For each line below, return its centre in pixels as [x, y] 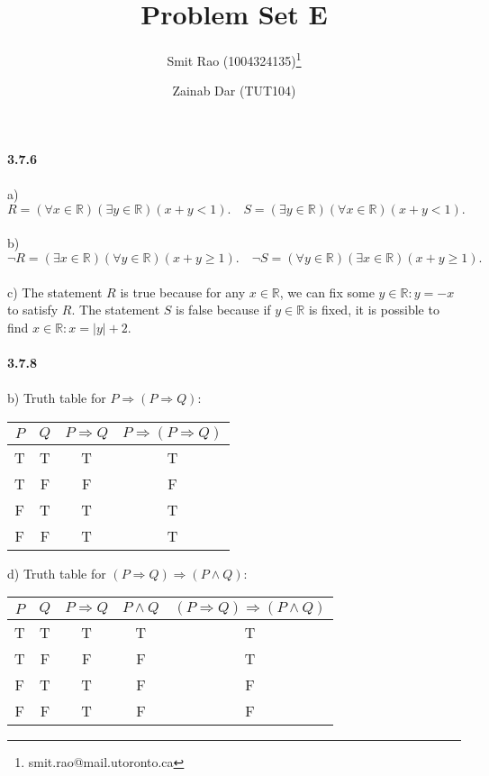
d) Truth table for [57, 573]
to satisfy [33, 310]
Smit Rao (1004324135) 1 [234, 59]
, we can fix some [327, 292]
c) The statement [55, 292]
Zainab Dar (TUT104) [234, 91]
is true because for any [183, 292]
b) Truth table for [57, 398]
